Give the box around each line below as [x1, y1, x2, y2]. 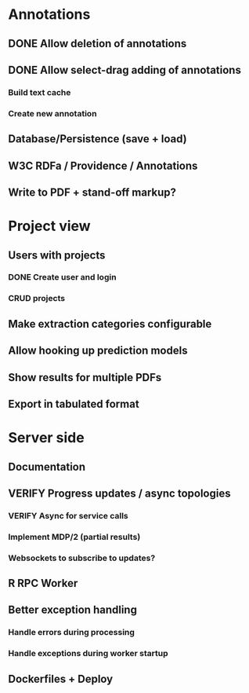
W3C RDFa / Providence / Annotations [8, 159, 198, 172]
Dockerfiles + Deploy [8, 672, 114, 685]
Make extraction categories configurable [8, 317, 212, 331]
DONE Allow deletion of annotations [8, 37, 187, 50]
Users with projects [8, 248, 106, 262]
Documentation [8, 460, 86, 473]
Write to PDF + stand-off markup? [8, 185, 177, 199]
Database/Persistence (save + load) [8, 132, 187, 146]
